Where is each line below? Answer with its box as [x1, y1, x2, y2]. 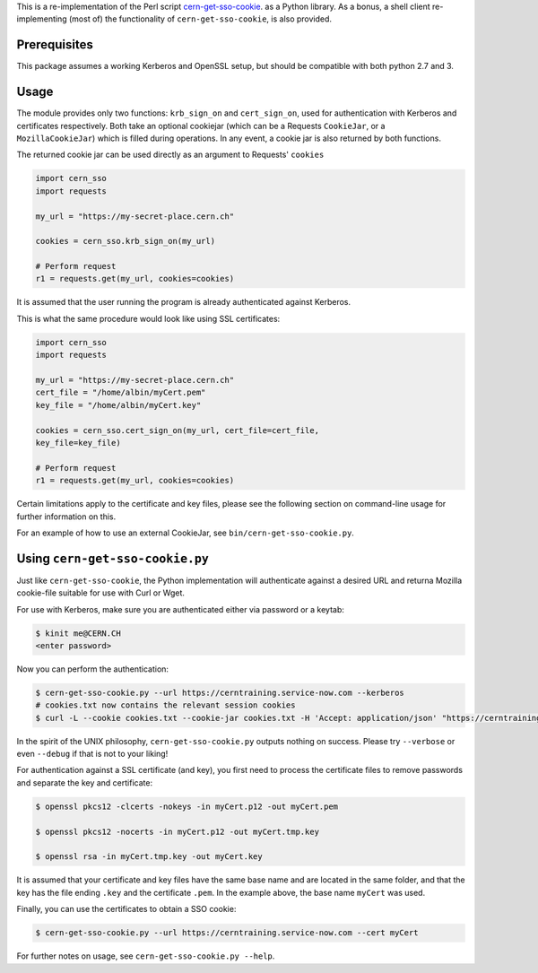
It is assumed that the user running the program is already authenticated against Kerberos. [16, 297, 351, 308]
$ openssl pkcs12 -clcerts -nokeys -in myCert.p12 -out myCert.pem [35, 801, 339, 812]
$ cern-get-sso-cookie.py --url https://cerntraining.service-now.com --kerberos [35, 687, 405, 698]
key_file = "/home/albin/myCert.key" [35, 400, 202, 410]
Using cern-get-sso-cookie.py [16, 551, 210, 566]
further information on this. [16, 511, 117, 522]
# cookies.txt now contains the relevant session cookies [35, 700, 296, 710]
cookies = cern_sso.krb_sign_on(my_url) [35, 236, 215, 247]
